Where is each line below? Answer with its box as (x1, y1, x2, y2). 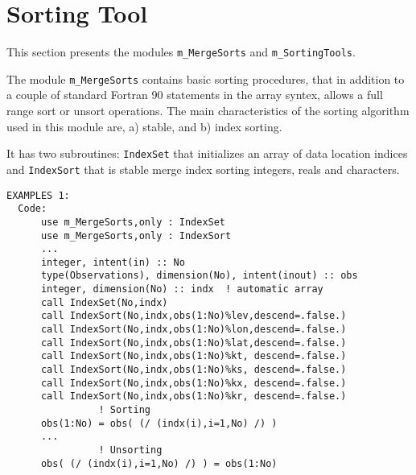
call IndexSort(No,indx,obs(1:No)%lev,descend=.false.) (40, 310, 347, 322)
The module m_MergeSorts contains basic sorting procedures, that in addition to (6, 70, 405, 87)
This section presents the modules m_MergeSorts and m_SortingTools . (6, 43, 356, 60)
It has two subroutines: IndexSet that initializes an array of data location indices (6, 145, 408, 162)
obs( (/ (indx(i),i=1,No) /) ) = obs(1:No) (40, 457, 278, 469)
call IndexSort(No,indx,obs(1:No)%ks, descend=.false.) (40, 364, 347, 376)
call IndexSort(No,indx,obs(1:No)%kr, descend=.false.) (40, 390, 347, 403)
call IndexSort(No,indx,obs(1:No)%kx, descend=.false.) (40, 377, 347, 389)
